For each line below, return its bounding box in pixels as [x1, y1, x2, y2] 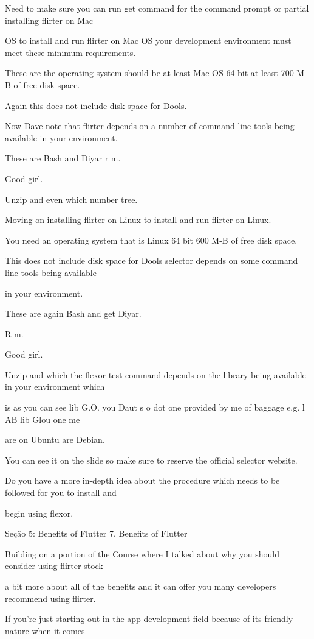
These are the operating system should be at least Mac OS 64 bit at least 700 [5, 66, 294, 79]
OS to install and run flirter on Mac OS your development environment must [5, 34, 292, 47]
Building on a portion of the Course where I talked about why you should [5, 547, 280, 560]
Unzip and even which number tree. [5, 192, 138, 205]
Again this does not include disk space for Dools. [5, 99, 187, 111]
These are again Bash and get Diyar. [5, 307, 142, 320]
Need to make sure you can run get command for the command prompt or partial [5, 2, 309, 14]
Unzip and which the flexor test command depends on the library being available [5, 368, 306, 381]
